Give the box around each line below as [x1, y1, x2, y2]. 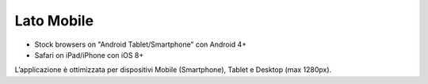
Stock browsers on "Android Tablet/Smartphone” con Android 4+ [34, 40, 247, 49]
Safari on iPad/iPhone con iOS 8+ [34, 50, 144, 59]
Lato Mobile [14, 12, 94, 29]
